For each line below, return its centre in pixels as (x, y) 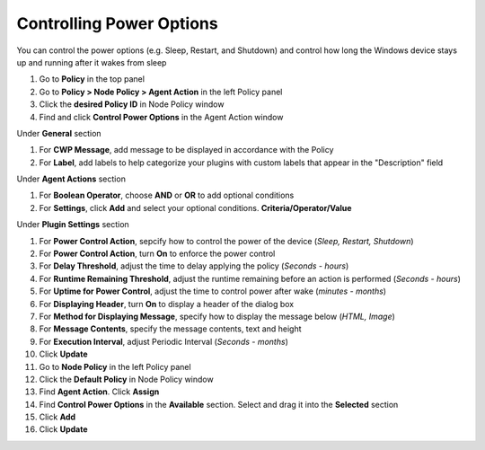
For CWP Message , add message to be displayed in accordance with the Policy (186, 150)
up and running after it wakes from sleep (92, 62)
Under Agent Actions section (71, 179)
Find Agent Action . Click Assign (99, 392)
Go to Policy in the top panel (92, 79)
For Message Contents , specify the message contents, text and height (170, 329)
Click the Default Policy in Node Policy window (127, 379)
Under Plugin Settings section (73, 225)
